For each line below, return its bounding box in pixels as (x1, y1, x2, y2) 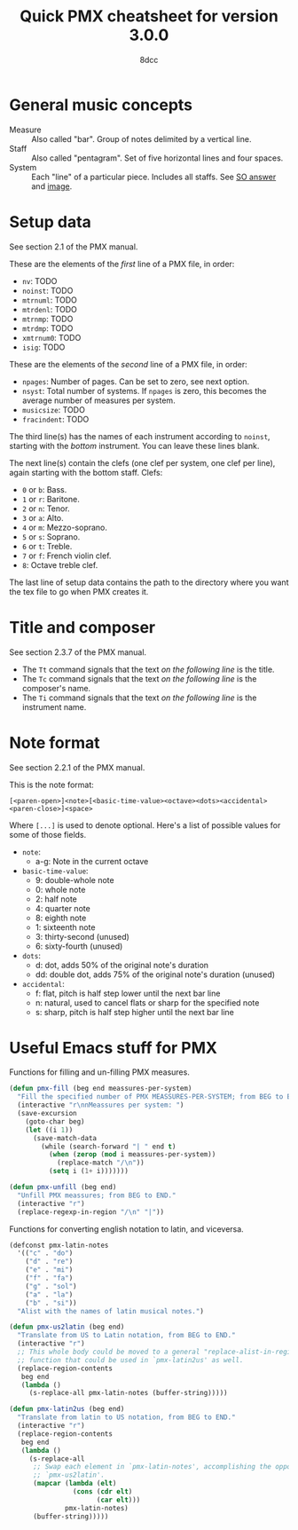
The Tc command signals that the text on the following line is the (21, 673, 257, 684)
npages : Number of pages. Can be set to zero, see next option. (21, 375, 250, 387)
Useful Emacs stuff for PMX (9, 1037, 218, 1058)
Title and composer (9, 617, 156, 637)
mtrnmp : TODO (21, 313, 74, 324)
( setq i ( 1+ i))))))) (48, 1167, 129, 1176)
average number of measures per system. (21, 395, 176, 406)
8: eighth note (35, 912, 87, 923)
